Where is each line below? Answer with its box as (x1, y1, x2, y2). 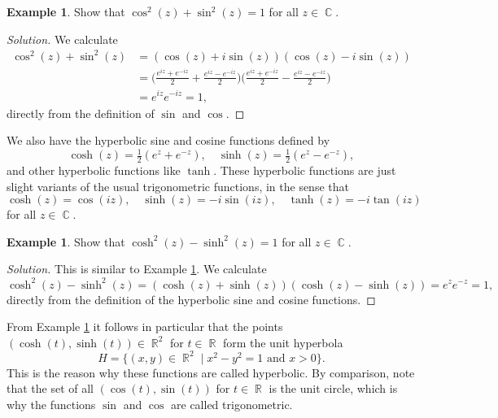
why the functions (7, 396, 96, 413)
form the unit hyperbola (222, 333, 343, 351)
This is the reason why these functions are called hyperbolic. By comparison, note (7, 364, 415, 381)
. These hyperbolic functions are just (213, 162, 396, 179)
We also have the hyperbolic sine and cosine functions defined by (7, 132, 330, 149)
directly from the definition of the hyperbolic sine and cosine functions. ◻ (7, 290, 376, 307)
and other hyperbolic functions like (7, 162, 181, 179)
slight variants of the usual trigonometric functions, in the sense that (7, 177, 349, 194)
